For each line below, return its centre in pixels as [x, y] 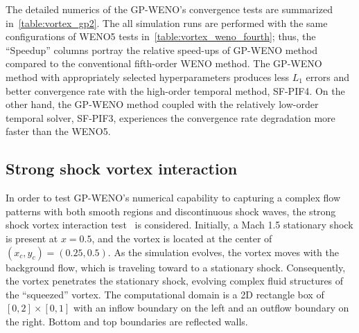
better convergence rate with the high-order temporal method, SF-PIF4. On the [175, 90]
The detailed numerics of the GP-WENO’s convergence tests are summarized [169, 9]
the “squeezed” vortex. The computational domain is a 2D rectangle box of [165, 294]
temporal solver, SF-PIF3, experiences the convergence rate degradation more [170, 117]
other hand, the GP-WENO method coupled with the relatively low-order [162, 104]
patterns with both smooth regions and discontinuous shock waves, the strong [171, 211]
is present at [32, 238]
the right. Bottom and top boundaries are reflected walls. [127, 321]
